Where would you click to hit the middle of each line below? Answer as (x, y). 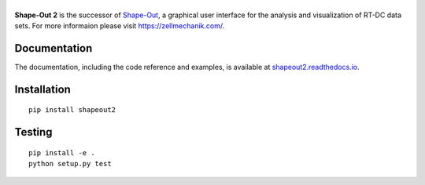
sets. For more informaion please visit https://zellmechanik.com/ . (120, 26)
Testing (33, 132)
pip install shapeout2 (72, 110)
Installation (42, 89)
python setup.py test (70, 164)
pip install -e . (62, 152)
